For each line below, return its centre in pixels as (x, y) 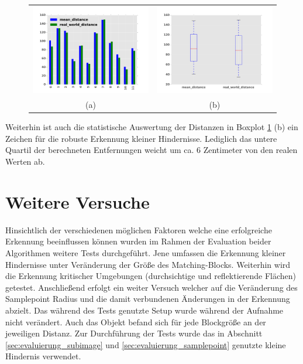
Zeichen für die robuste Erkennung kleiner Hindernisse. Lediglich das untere (141, 138)
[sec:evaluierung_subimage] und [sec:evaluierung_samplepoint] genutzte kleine (146, 344)
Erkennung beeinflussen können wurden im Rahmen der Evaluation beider (138, 241)
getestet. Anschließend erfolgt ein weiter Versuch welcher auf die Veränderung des (151, 287)
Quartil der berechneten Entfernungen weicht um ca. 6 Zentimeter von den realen (151, 150)
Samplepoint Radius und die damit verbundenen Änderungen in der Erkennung (148, 299)
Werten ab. (25, 161)
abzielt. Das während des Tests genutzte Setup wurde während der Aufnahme (144, 310)
